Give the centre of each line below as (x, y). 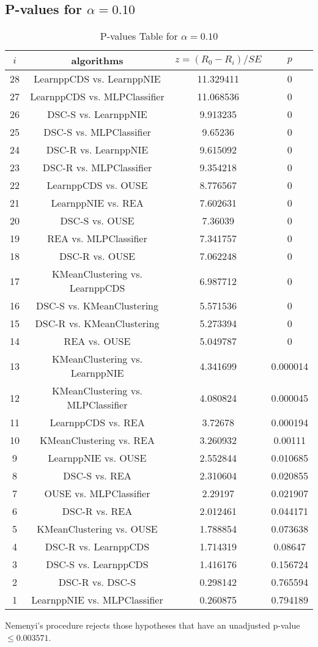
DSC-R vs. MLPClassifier (97, 168)
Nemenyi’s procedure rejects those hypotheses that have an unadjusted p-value (153, 625)
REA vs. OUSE (97, 341)
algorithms (97, 61)
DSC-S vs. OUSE (97, 221)
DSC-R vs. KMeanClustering (97, 323)
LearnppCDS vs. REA (97, 423)
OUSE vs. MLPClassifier (97, 494)
